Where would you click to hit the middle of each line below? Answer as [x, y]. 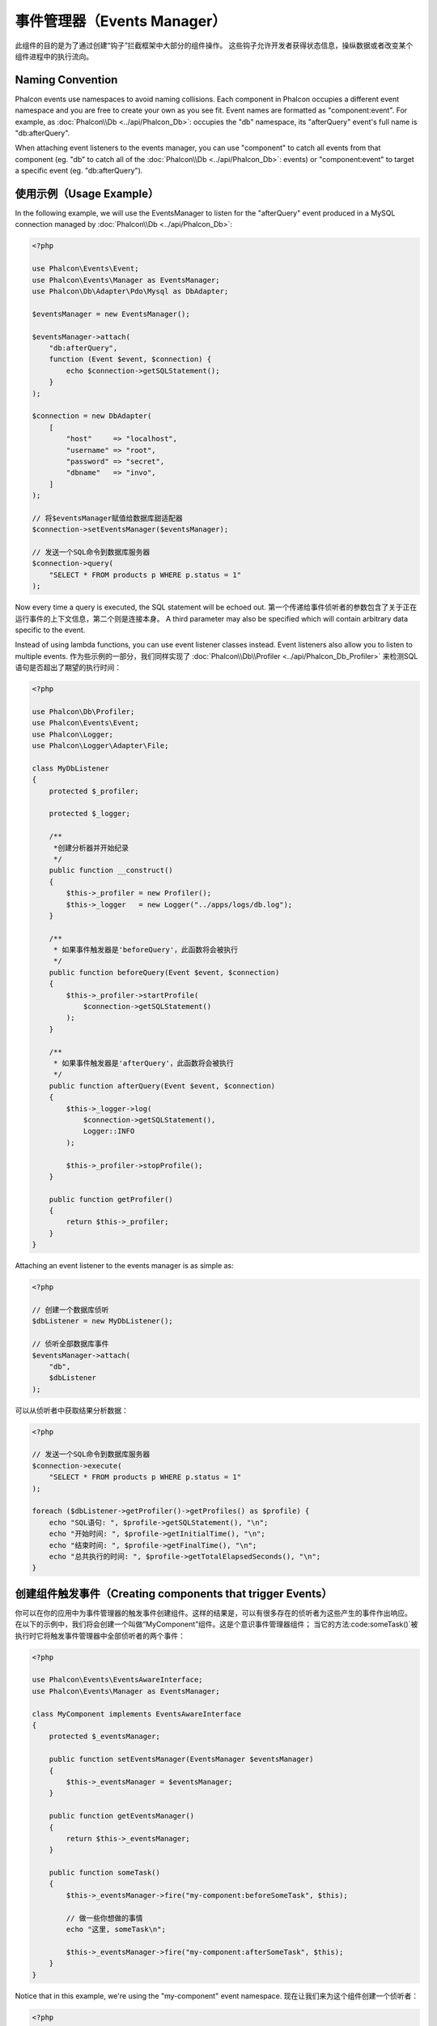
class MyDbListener [70, 768]
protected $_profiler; [94, 791]
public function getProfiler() [111, 1199]
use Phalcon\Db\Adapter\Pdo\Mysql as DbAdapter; [130, 291]
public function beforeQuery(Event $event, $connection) [164, 972]
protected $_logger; [90, 814]
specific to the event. [50, 630]
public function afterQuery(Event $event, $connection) [162, 1086]
